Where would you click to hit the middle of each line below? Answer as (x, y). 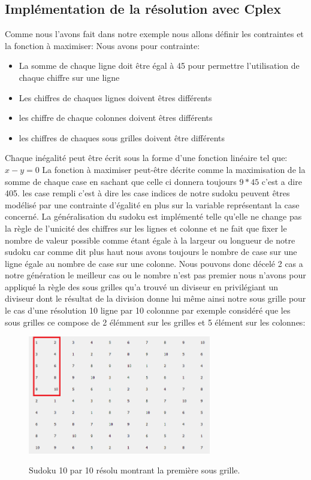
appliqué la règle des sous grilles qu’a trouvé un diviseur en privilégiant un (142, 286)
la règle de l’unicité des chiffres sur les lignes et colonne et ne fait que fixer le (146, 228)
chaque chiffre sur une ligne (69, 77)
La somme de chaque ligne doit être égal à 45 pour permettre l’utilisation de (159, 66)
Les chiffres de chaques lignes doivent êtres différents (115, 97)
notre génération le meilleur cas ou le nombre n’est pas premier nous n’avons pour (155, 275)
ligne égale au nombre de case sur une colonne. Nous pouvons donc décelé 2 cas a (154, 263)
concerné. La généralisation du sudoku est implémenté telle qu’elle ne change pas (153, 216)
